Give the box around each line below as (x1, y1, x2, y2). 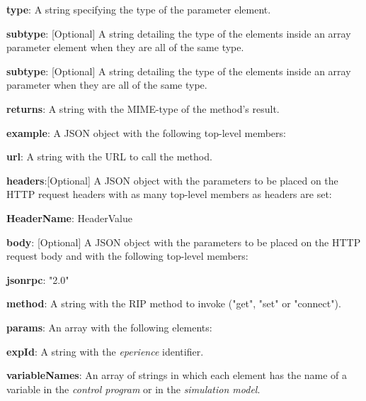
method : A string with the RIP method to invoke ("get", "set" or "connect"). (6, 296, 341, 311)
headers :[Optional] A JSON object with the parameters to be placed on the (6, 172, 338, 187)
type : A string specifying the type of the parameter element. (6, 2, 271, 16)
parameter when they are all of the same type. (6, 77, 207, 92)
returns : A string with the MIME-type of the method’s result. (6, 101, 280, 116)
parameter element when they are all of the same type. (6, 40, 244, 55)
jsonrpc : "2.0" (6, 272, 69, 287)
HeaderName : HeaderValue (6, 210, 132, 225)
